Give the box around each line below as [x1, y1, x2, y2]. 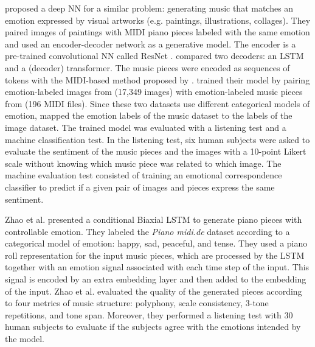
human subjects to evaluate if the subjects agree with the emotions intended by [5, 320, 301, 333]
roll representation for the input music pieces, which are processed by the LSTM [5, 248, 305, 261]
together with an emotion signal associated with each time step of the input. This [5, 261, 310, 273]
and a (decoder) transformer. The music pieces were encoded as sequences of [5, 61, 290, 74]
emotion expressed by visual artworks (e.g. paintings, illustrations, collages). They [5, 13, 311, 26]
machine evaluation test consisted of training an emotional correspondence [5, 169, 282, 181]
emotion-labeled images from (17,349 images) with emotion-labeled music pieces [5, 85, 303, 98]
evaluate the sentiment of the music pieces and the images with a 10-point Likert [5, 145, 306, 158]
